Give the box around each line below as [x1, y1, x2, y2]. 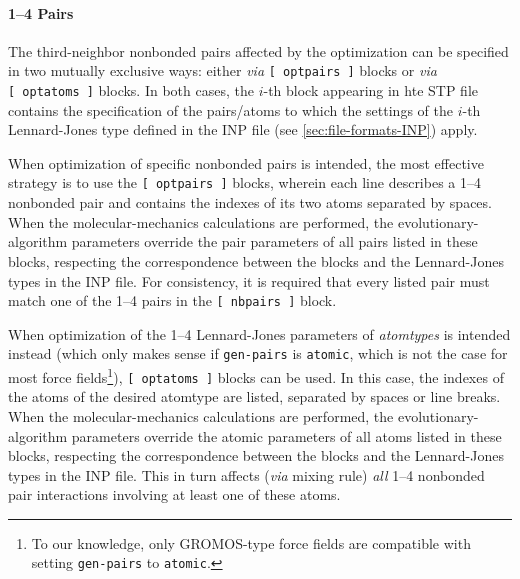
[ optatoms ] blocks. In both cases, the [8, 80, 254, 101]
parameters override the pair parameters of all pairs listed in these [71, 231, 478, 252]
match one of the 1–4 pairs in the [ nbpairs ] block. [8, 290, 337, 311]
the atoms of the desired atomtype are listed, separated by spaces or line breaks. [8, 386, 501, 407]
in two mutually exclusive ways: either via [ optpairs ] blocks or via [8, 60, 437, 81]
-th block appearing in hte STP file [263, 80, 479, 101]
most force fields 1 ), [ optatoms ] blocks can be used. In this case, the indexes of [8, 364, 504, 387]
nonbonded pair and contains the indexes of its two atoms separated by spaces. [8, 192, 492, 213]
